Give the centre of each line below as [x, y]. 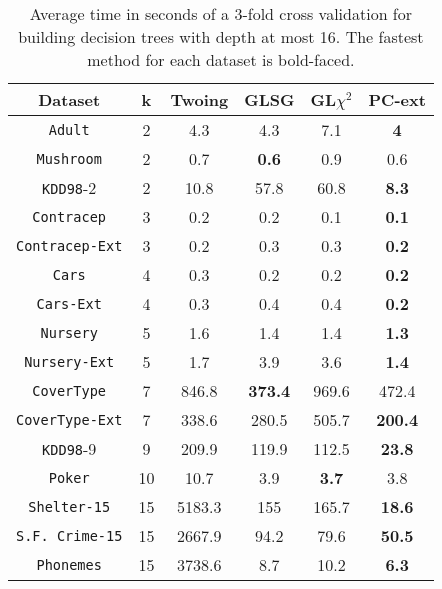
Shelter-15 [69, 506]
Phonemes [69, 564]
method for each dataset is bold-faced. [221, 59]
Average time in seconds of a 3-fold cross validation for [221, 13]
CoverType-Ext [69, 419]
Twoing [199, 99]
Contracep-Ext [69, 245]
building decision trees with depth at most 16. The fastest [221, 36]
